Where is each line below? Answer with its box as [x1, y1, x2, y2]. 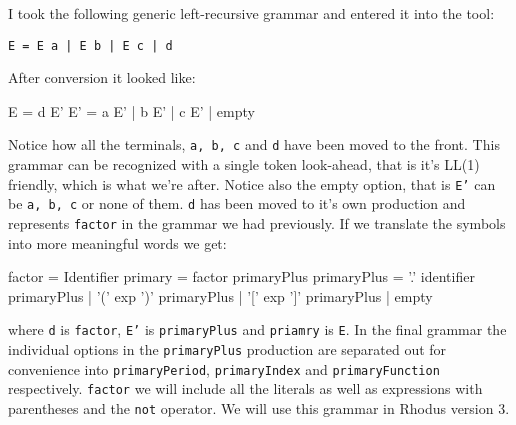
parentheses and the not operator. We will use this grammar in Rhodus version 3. [8, 398, 510, 419]
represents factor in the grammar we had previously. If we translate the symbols [8, 213, 506, 233]
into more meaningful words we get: [8, 232, 227, 253]
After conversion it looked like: [8, 67, 196, 88]
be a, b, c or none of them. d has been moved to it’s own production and [8, 193, 466, 214]
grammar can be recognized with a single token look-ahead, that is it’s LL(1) [8, 154, 480, 175]
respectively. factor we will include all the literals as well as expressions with [8, 378, 483, 399]
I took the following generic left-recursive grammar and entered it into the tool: [8, 3, 495, 23]
